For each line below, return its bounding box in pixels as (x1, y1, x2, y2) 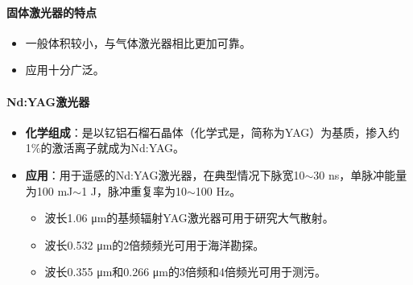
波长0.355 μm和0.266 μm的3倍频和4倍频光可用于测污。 (44, 263, 327, 280)
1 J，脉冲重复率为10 (81, 182, 188, 199)
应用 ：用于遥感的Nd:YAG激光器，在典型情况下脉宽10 (25, 166, 305, 183)
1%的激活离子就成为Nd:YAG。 (25, 139, 185, 156)
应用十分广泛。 (25, 61, 105, 78)
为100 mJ (25, 182, 73, 199)
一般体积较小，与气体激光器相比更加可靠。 (25, 34, 251, 51)
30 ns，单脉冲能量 (313, 166, 407, 183)
